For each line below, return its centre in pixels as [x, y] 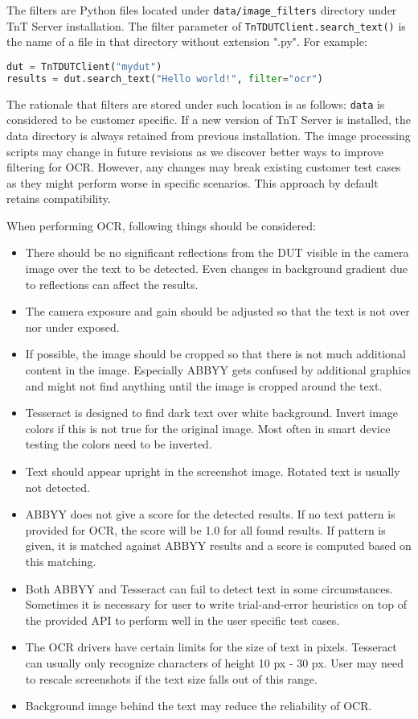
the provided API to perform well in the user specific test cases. [182, 620]
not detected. [57, 487]
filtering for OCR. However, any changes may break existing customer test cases [204, 167]
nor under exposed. [72, 326]
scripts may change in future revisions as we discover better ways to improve [195, 151]
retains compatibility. [59, 198]
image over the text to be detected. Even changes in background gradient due [216, 269]
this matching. [61, 561]
